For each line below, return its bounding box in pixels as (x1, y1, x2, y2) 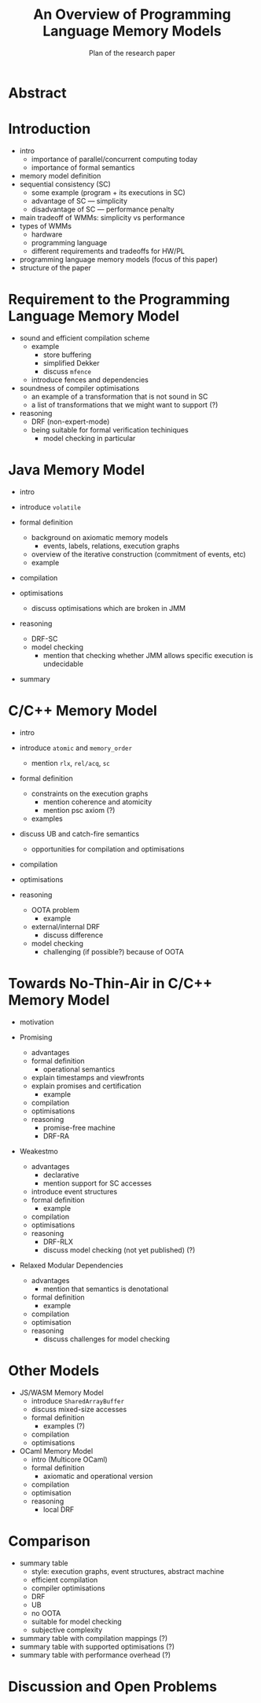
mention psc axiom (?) (42, 805, 116, 815)
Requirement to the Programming (8, 291, 230, 308)
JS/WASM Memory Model (19, 1388, 104, 1397)
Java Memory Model (8, 462, 145, 479)
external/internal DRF (31, 921, 101, 931)
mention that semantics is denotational (42, 1284, 169, 1293)
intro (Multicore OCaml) (31, 1455, 108, 1464)
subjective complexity (31, 1625, 103, 1635)
